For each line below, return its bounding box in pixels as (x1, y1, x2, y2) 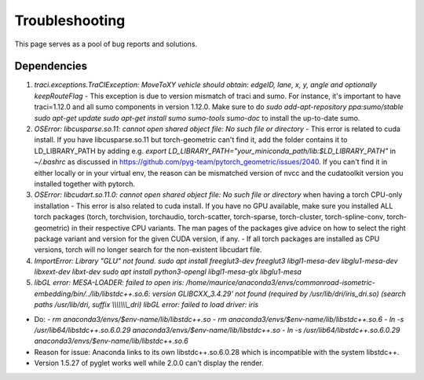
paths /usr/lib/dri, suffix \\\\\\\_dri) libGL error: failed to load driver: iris (34, 300, 259, 309)
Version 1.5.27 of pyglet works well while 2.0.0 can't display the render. (34, 358, 265, 368)
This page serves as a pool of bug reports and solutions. (14, 39, 198, 49)
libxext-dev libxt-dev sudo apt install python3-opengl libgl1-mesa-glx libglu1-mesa (34, 267, 302, 276)
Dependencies (14, 60, 88, 73)
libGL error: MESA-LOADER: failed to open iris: (34, 278, 185, 287)
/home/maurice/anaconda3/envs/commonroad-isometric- (185, 278, 376, 287)
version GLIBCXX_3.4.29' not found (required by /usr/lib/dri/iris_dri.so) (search (152, 289, 406, 298)
